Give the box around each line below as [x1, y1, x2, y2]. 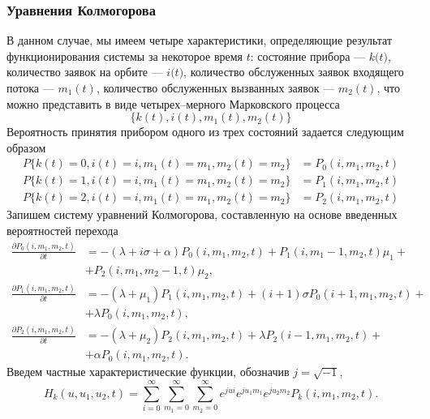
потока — [6, 79, 54, 96]
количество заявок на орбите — [6, 63, 163, 80]
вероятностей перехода [6, 222, 118, 239]
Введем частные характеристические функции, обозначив [6, 363, 290, 380]
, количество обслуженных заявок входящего [183, 63, 404, 80]
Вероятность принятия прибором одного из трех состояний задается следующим [6, 123, 404, 140]
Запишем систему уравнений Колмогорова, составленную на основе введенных [6, 206, 398, 223]
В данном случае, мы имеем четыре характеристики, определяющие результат [6, 32, 393, 49]
